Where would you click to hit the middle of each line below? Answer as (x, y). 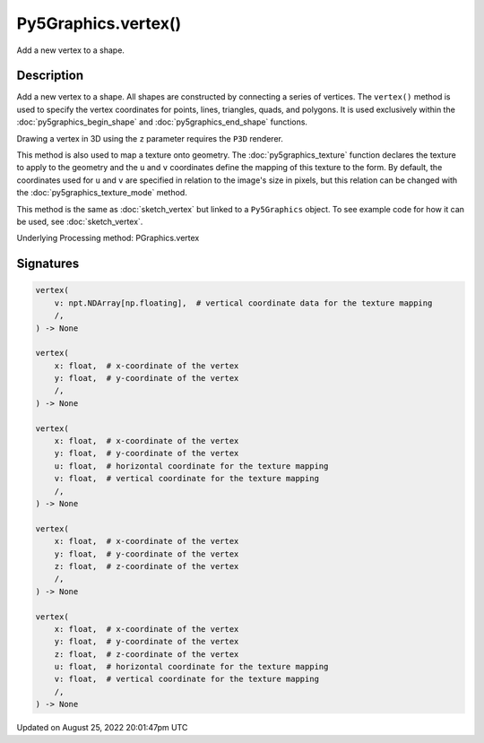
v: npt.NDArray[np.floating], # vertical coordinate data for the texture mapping (243, 303)
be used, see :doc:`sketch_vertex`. (80, 221)
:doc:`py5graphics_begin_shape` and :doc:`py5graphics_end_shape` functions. (162, 122)
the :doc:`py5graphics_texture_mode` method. (102, 193)
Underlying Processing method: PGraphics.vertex (108, 238)
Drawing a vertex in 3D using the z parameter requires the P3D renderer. (150, 138)
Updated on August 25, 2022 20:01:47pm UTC (102, 728)
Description (50, 76)
